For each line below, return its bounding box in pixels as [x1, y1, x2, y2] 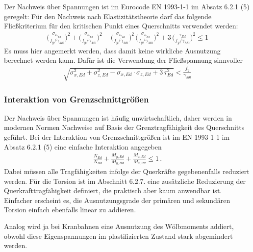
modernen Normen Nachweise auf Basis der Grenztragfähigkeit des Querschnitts [4, 122, 245, 132]
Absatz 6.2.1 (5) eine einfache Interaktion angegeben [4, 141, 162, 151]
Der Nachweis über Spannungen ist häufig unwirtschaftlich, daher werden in [4, 112, 232, 123]
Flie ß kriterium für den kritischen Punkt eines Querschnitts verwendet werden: [4, 21, 238, 31]
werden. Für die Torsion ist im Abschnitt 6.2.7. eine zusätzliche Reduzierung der [4, 176, 246, 186]
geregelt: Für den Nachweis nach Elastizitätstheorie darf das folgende [4, 11, 211, 21]
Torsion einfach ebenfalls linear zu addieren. [4, 204, 136, 215]
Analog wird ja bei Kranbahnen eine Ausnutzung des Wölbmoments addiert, [4, 221, 234, 231]
